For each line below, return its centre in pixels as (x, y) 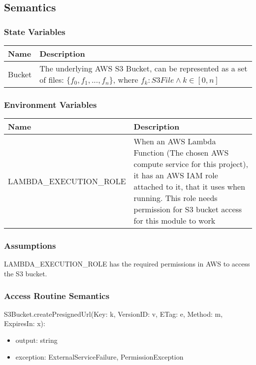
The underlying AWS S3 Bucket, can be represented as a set (144, 68)
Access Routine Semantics (57, 295)
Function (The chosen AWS (181, 153)
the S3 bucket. (26, 274)
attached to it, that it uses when (189, 187)
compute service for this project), (191, 164)
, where (126, 80)
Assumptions (30, 246)
